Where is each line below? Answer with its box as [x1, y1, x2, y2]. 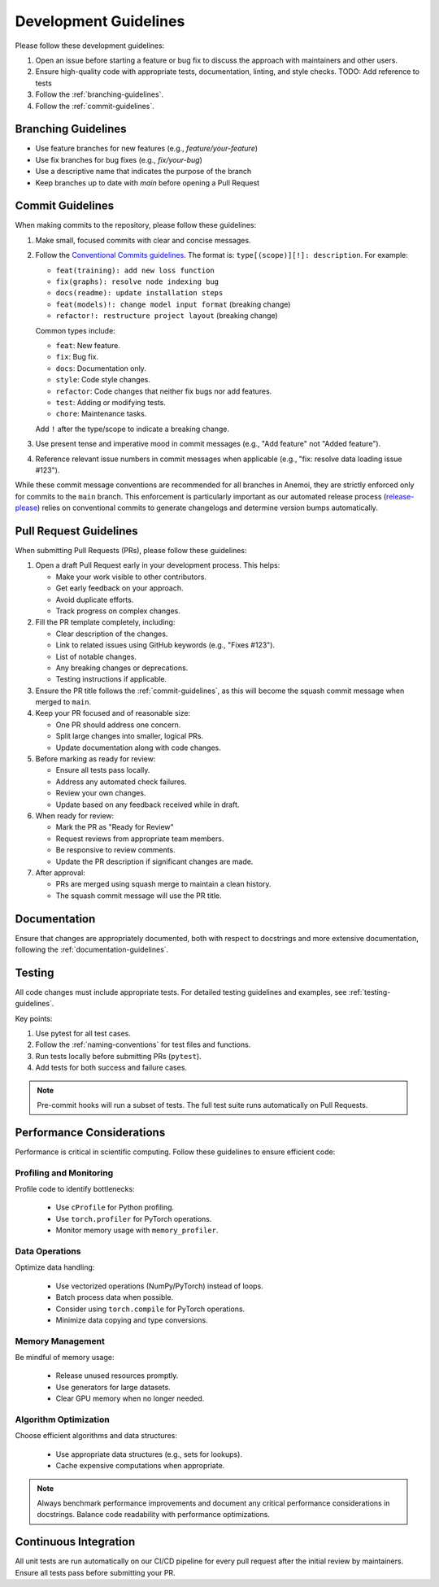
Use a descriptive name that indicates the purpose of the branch [35, 167, 252, 177]
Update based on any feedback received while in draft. [55, 800, 240, 809]
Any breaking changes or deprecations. [55, 663, 189, 673]
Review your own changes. [55, 788, 146, 798]
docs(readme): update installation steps [55, 289, 224, 298]
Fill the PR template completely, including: [35, 617, 176, 627]
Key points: [15, 1014, 53, 1023]
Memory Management [15, 1335, 105, 1346]
